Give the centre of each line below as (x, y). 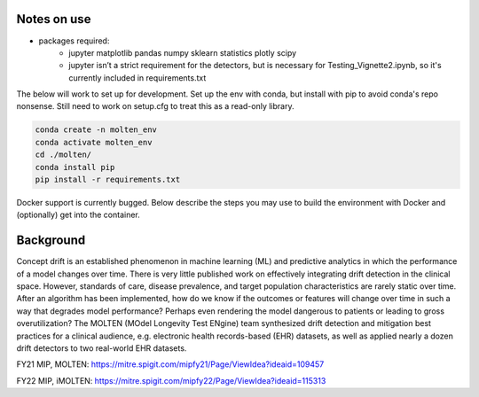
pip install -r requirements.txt (108, 180)
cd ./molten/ (63, 155)
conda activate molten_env (94, 142)
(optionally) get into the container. (79, 215)
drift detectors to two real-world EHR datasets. (102, 348)
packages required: (74, 41)
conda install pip (75, 167)
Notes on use (54, 19)
